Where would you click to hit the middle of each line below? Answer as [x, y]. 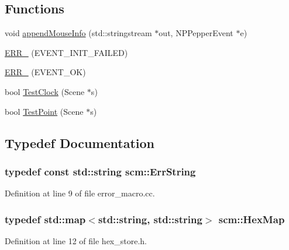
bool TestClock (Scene [45, 91]
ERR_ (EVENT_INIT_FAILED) [66, 52]
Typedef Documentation [80, 142]
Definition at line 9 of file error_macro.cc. [80, 193]
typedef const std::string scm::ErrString [100, 171]
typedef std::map [45, 219]
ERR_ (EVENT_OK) [45, 72]
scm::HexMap [252, 219]
